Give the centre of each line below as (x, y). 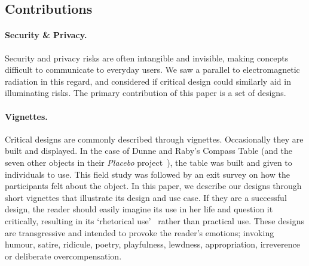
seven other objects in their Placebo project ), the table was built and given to (149, 162)
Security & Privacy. (46, 35)
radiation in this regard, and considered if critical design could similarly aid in (148, 81)
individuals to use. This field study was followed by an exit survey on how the (147, 174)
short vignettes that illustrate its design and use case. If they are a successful (146, 197)
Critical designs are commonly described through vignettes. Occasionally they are (154, 139)
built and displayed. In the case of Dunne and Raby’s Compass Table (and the (149, 151)
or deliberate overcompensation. (63, 256)
